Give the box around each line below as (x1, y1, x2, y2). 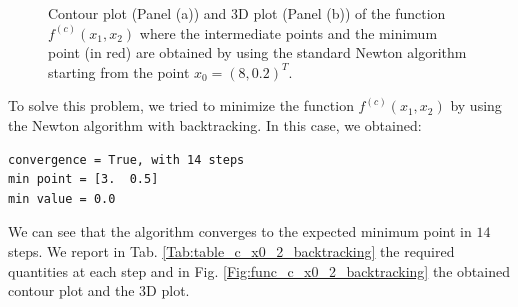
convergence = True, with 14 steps (8, 152, 245, 167)
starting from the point (48, 61, 190, 82)
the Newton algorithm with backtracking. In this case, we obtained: (8, 114, 422, 135)
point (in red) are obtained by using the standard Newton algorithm (48, 42, 467, 63)
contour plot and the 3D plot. (8, 280, 190, 301)
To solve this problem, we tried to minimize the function (8, 95, 354, 116)
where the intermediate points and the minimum (139, 22, 438, 43)
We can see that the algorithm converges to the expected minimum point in (8, 221, 472, 242)
